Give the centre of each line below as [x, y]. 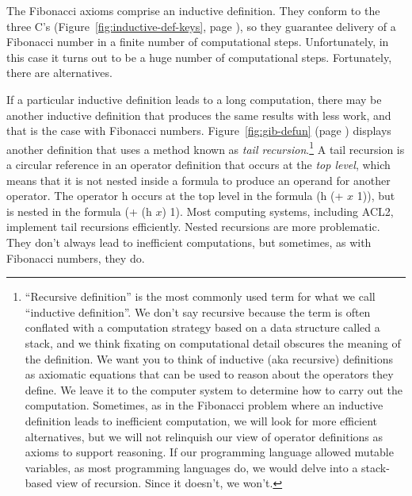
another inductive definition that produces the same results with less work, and [199, 115]
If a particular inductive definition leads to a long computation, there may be [194, 99]
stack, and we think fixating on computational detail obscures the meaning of [213, 342]
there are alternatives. [59, 73]
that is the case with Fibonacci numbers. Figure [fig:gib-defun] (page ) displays [199, 131]
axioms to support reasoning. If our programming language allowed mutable [209, 452]
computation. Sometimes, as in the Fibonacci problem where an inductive [204, 405]
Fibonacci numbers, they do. [76, 258]
